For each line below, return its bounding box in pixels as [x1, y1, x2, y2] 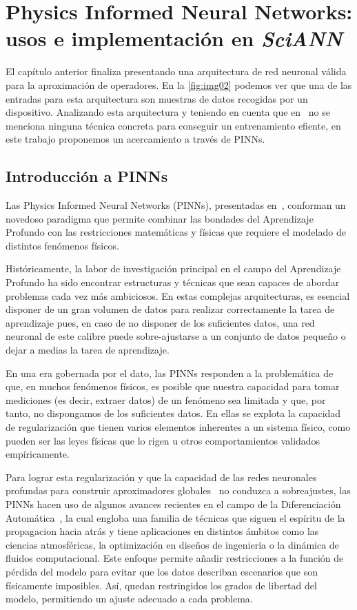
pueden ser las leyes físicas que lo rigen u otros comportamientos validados [6, 433, 320, 447]
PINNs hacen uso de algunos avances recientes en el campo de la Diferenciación [6, 496, 341, 511]
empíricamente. [6, 447, 70, 461]
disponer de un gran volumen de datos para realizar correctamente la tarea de [6, 302, 335, 316]
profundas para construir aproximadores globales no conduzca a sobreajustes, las [6, 483, 351, 498]
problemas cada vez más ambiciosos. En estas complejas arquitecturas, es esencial [6, 288, 350, 303]
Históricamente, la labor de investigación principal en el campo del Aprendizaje [6, 261, 341, 276]
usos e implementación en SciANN [6, 24, 343, 53]
